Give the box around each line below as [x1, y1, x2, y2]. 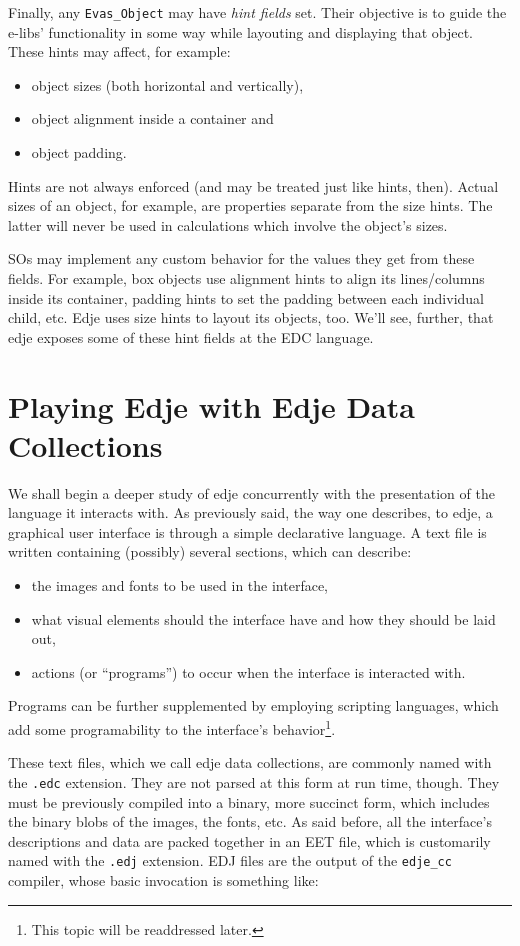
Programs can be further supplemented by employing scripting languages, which [8, 695, 499, 716]
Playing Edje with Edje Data [8, 385, 415, 426]
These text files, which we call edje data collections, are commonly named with [8, 752, 492, 773]
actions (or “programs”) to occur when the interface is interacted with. [31, 661, 466, 682]
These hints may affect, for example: [8, 41, 231, 62]
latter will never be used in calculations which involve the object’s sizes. [8, 214, 448, 235]
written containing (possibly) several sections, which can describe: [8, 541, 412, 562]
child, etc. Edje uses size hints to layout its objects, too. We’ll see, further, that [8, 307, 494, 328]
